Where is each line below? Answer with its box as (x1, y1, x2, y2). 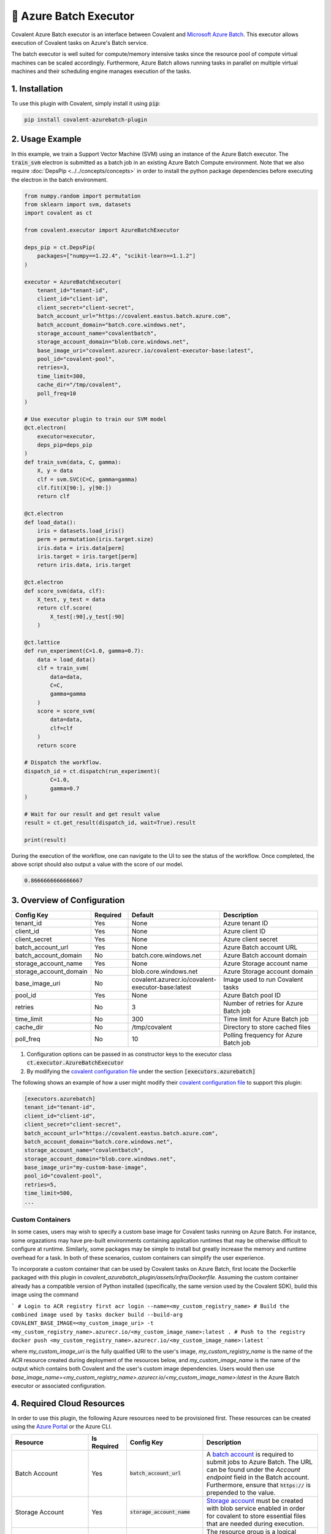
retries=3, (37, 364, 70, 371)
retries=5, (24, 1181, 57, 1188)
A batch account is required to (206, 1450, 294, 1459)
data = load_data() (37, 656, 96, 663)
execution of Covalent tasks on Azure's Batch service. (11, 39, 148, 46)
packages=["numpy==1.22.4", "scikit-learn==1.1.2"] (37, 252, 196, 260)
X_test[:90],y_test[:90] (50, 613, 125, 620)
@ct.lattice (24, 639, 61, 646)
